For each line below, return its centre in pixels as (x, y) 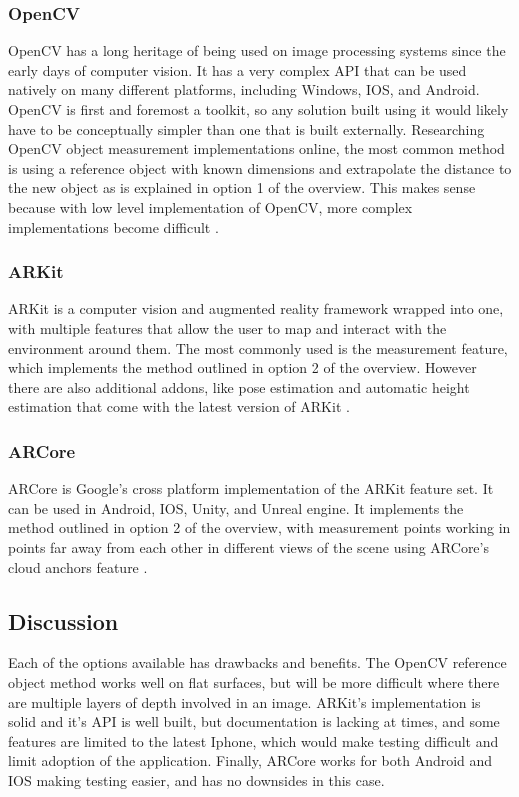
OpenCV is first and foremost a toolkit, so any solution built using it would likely (258, 109)
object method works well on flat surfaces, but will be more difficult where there (254, 681)
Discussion (63, 620)
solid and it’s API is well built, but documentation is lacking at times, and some (254, 721)
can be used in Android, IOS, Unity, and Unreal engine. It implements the (236, 507)
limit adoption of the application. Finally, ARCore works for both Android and (250, 760)
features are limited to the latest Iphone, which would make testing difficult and (253, 740)
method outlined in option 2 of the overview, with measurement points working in (259, 527)
